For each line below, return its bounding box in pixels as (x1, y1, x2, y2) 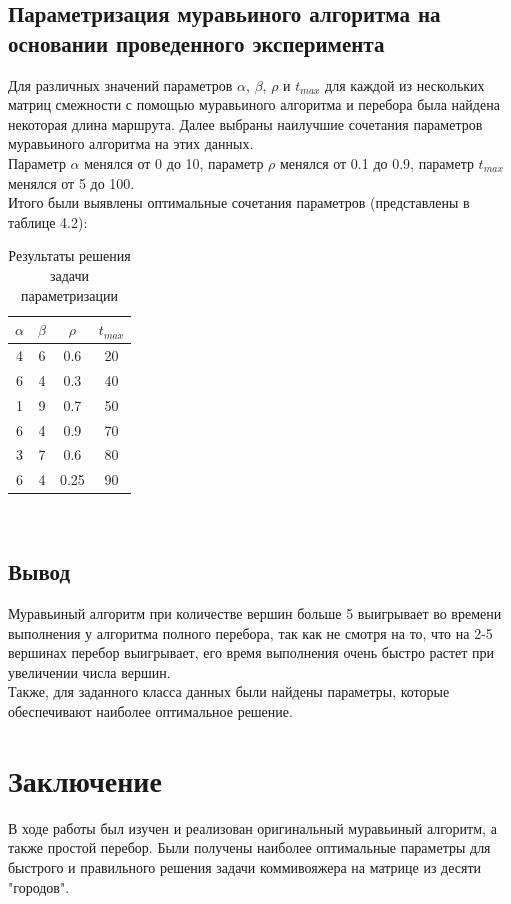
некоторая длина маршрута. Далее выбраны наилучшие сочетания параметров (8, 113, 483, 134)
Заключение (8, 759, 162, 800)
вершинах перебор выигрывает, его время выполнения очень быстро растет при (8, 642, 495, 663)
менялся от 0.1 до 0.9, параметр (279, 152, 474, 173)
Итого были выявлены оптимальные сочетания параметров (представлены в (8, 192, 470, 213)
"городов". (8, 876, 70, 897)
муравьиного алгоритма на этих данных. (8, 133, 254, 154)
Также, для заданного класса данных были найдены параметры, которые (8, 681, 450, 702)
